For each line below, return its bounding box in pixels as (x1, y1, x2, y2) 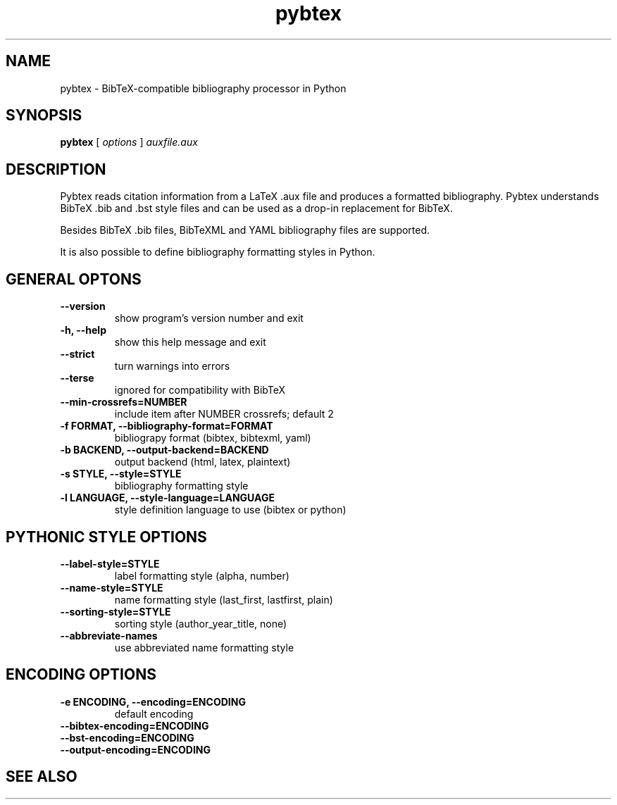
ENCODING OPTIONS (6, 666, 156, 684)
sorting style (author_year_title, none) (114, 617, 287, 630)
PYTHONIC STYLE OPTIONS (6, 528, 207, 546)
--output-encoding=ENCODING (60, 743, 211, 756)
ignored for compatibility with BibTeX (114, 384, 286, 397)
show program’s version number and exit (114, 312, 304, 325)
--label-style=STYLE (60, 557, 160, 570)
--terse (60, 372, 94, 385)
